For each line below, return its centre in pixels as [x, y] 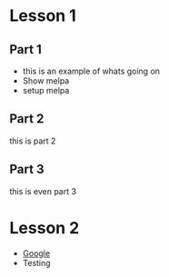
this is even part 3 [43, 191]
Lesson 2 [45, 228]
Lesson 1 [43, 16]
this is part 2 [33, 141]
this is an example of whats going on [91, 71]
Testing [37, 262]
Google [36, 253]
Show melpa [46, 81]
